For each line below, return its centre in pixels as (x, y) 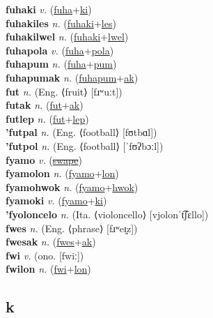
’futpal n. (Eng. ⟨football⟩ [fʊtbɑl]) (81, 132)
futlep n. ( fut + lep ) (47, 118)
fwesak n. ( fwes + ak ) (51, 242)
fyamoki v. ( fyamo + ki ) (56, 200)
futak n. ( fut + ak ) (45, 105)
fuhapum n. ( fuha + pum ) (61, 64)
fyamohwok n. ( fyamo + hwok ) (72, 187)
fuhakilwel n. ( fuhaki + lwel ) (67, 37)
